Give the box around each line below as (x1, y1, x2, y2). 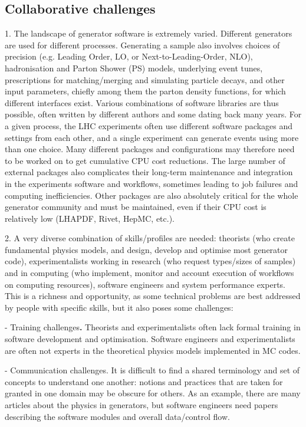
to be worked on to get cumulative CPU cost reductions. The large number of (5, 154, 285, 166)
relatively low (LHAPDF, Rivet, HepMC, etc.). (5, 212, 175, 224)
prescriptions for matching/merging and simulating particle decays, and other (5, 73, 285, 86)
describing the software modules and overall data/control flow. (5, 410, 230, 422)
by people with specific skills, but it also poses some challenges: (5, 301, 233, 313)
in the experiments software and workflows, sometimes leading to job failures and (5, 177, 298, 189)
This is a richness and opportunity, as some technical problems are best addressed (5, 290, 301, 302)
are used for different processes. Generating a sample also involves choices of (5, 38, 280, 51)
